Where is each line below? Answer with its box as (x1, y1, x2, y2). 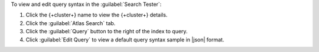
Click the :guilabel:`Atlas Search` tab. (25, 19, 116, 26)
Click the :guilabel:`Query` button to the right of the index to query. (25, 28, 188, 35)
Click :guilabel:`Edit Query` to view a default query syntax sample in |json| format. (25, 36, 224, 43)
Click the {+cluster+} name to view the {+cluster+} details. (25, 12, 168, 19)
